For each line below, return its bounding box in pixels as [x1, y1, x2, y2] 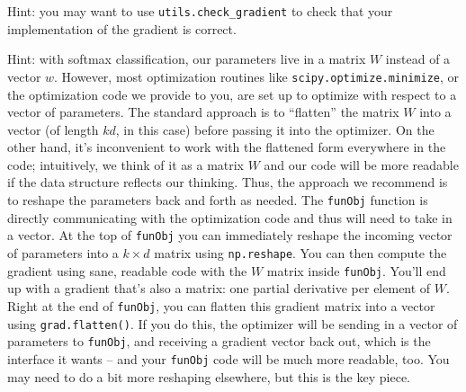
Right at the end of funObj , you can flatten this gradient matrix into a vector [7, 296, 435, 315]
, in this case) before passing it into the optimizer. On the [115, 120, 435, 138]
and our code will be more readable [264, 155, 459, 174]
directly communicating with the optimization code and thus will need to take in [7, 208, 453, 227]
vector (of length [7, 120, 99, 138]
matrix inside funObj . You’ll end [266, 261, 446, 280]
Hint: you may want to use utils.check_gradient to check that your [7, 2, 393, 20]
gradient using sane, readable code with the [7, 261, 247, 280]
